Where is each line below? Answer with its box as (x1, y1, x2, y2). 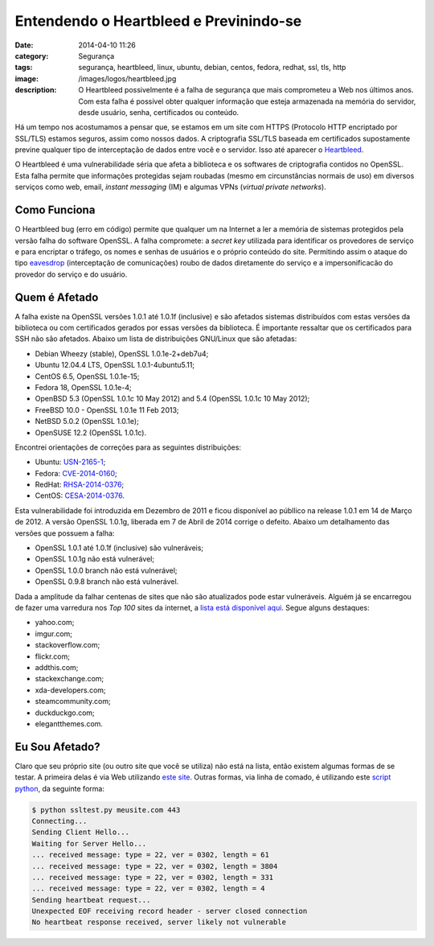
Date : (14, 40, 34, 50)
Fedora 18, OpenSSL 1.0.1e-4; (35, 382, 132, 392)
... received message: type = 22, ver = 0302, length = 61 (31, 850, 269, 860)
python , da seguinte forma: (14, 784, 104, 793)
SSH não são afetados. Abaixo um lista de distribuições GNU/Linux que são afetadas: (14, 334, 297, 343)
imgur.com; (35, 628, 72, 639)
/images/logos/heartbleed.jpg (78, 73, 177, 84)
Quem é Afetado (14, 290, 99, 304)
